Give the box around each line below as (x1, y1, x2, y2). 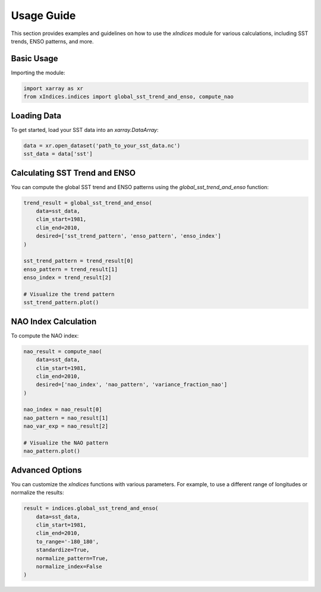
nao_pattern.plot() (23, 448, 80, 455)
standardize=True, (36, 547, 90, 553)
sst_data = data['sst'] (23, 150, 93, 158)
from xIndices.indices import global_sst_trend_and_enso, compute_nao (23, 93, 234, 100)
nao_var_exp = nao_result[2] (23, 423, 109, 430)
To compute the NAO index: (11, 332, 79, 339)
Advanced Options (11, 465, 82, 475)
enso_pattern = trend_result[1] (23, 266, 118, 273)
